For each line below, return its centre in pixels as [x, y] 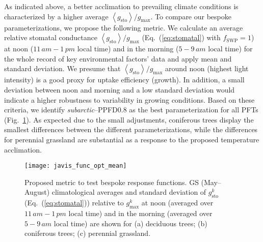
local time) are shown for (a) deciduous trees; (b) [130, 223]
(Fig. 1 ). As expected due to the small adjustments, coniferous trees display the [129, 119]
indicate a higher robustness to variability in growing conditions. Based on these [129, 99]
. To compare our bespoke [191, 16]
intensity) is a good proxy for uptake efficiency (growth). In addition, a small [124, 80]
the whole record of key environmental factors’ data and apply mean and [118, 58]
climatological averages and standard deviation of [129, 192]
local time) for [230, 49]
